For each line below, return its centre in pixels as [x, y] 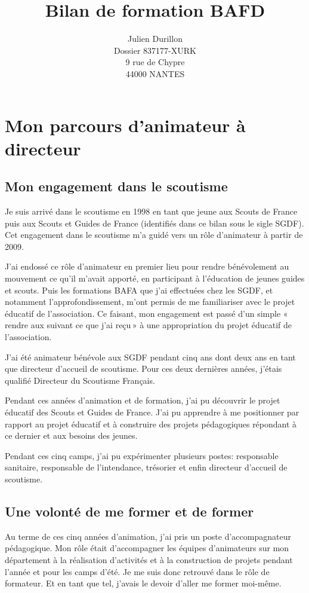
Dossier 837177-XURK [155, 50]
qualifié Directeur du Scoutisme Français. [80, 380]
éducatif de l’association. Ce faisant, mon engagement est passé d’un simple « [146, 313]
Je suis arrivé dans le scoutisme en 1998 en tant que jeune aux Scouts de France [151, 211]
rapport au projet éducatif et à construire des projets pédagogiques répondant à [151, 424]
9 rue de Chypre [155, 62]
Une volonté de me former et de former [129, 511]
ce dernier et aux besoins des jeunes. [71, 435]
